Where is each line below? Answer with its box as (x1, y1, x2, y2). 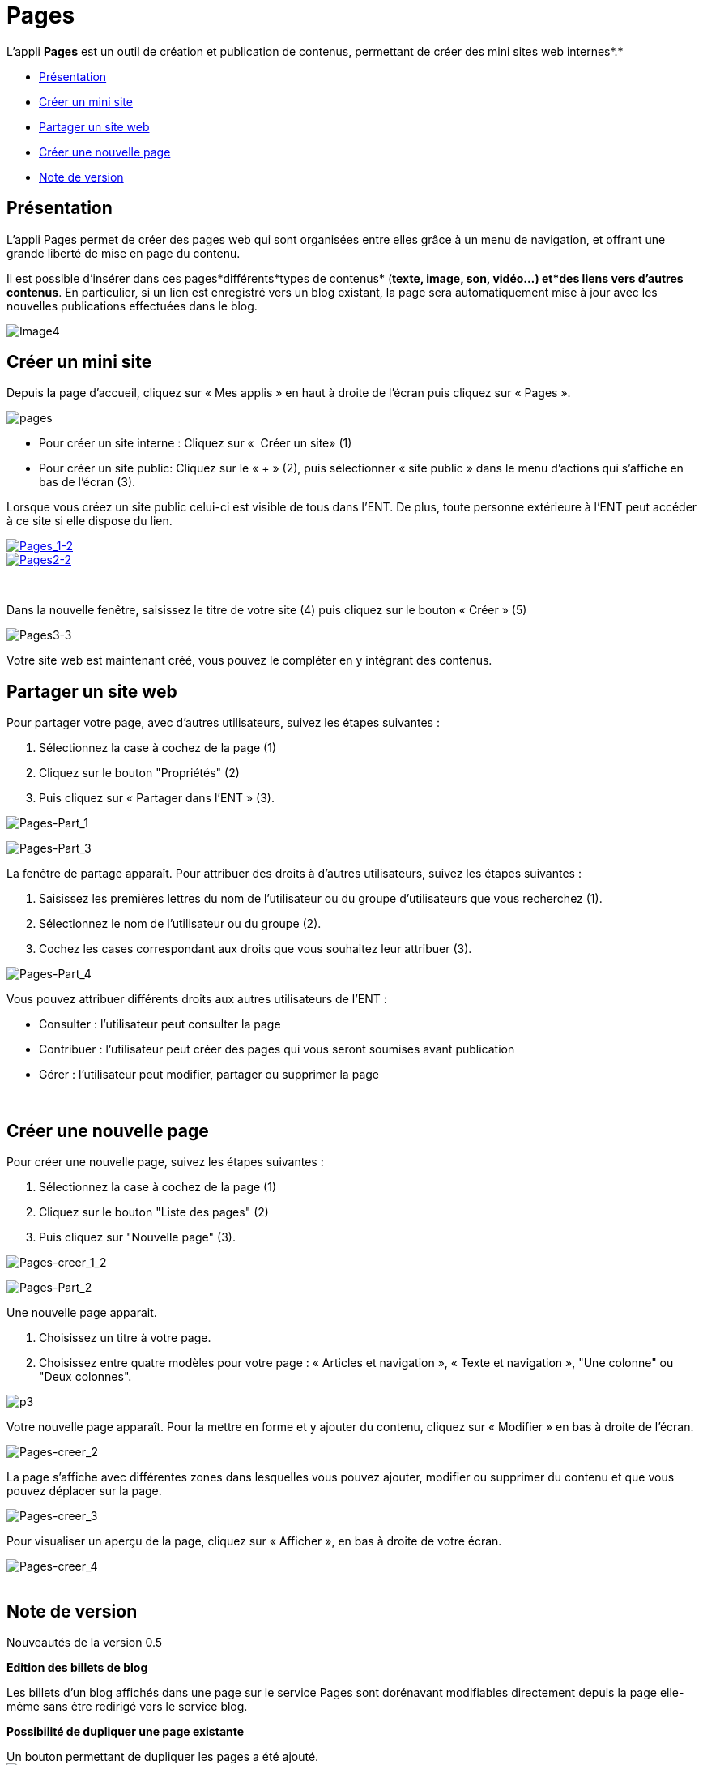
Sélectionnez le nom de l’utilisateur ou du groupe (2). (39, 917, 322, 931)
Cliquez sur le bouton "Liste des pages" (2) (39, 1205, 269, 1220)
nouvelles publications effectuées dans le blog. (6, 298, 258, 313)
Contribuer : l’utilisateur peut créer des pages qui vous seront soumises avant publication (39, 1042, 515, 1057)
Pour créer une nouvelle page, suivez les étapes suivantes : (6, 1155, 324, 1169)
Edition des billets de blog (6, 1660, 148, 1674)
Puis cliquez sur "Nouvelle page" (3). (39, 1230, 236, 1245)
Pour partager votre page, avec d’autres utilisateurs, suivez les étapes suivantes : (6, 716, 440, 730)
